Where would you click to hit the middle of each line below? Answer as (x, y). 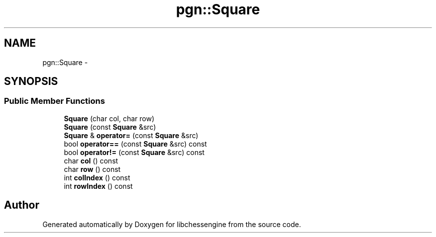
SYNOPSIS (31, 81)
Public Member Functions (54, 101)
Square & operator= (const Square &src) (131, 135)
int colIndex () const (97, 177)
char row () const (92, 169)
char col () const (91, 160)
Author (22, 205)
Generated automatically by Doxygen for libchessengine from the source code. (172, 224)
